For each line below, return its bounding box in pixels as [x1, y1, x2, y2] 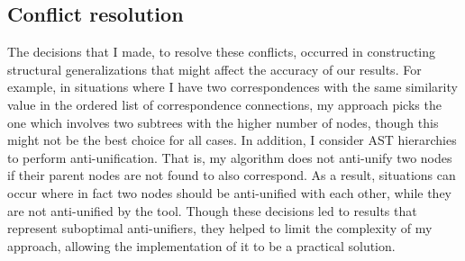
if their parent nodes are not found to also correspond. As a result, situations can [7, 166, 456, 184]
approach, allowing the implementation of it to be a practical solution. [7, 236, 396, 255]
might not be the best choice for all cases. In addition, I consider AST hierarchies [7, 130, 457, 149]
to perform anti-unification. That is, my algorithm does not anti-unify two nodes [7, 148, 452, 166]
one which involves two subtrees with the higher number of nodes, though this [7, 112, 439, 131]
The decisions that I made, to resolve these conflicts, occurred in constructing [7, 42, 436, 61]
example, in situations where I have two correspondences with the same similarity [7, 77, 458, 96]
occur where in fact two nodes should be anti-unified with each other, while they [7, 183, 451, 202]
